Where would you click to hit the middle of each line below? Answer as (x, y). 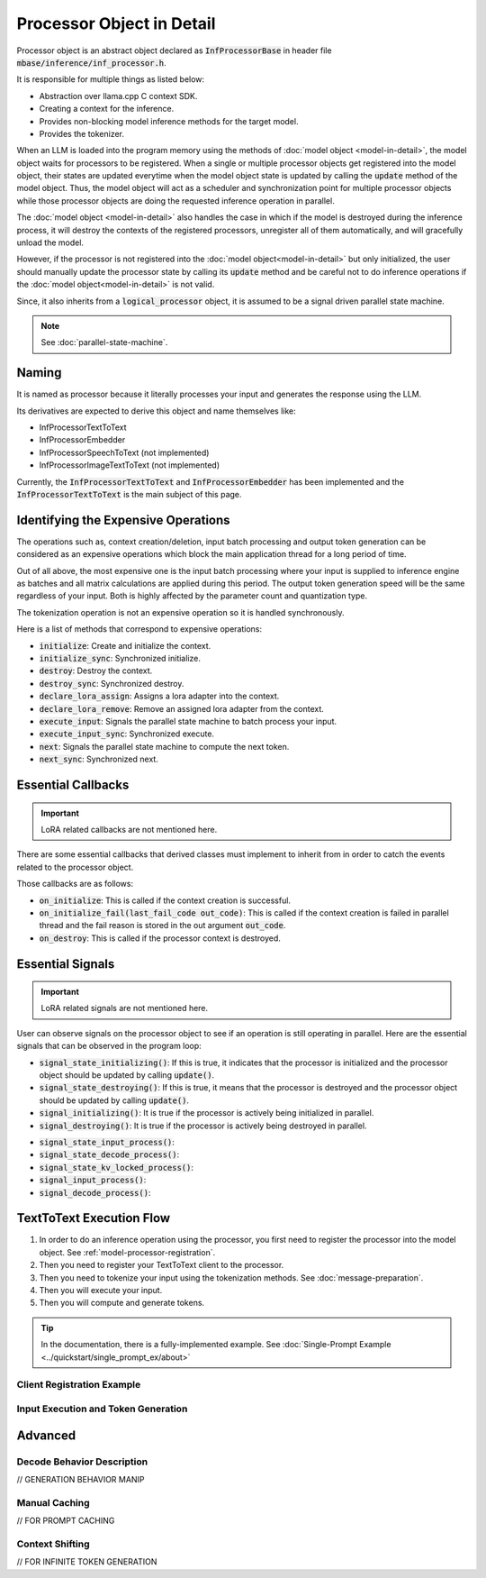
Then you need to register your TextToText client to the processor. (162, 1265)
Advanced (46, 1435)
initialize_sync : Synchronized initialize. (120, 659)
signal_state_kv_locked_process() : (116, 1167)
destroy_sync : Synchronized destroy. (112, 683)
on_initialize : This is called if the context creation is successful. (165, 900)
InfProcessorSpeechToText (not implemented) (124, 452)
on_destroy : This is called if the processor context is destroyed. (160, 938)
